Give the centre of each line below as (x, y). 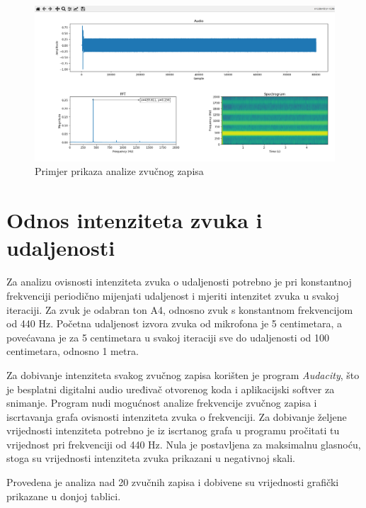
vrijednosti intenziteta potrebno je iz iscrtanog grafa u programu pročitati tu (173, 430)
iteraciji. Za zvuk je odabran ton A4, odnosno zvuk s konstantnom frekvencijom (180, 309)
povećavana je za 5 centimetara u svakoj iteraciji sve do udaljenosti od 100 (168, 337)
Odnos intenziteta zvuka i (135, 220)
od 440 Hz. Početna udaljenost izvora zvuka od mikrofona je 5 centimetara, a (175, 323)
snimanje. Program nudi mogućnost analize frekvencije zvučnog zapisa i (162, 403)
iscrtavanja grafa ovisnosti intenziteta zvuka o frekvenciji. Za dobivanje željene (177, 416)
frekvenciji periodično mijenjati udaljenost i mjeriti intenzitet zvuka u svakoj (173, 295)
